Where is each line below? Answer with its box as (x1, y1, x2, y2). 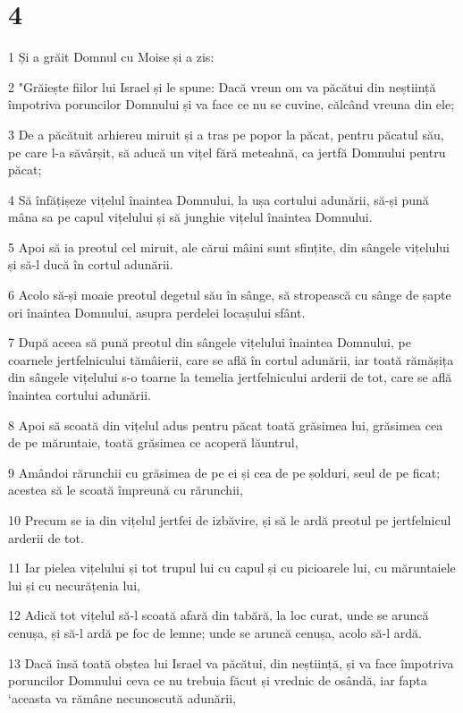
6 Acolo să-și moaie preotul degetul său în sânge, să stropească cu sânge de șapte (8, 285, 451, 304)
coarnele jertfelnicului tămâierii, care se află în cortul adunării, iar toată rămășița (8, 350, 454, 369)
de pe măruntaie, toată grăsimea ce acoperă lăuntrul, (8, 433, 299, 452)
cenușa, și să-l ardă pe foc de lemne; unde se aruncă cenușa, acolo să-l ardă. (8, 623, 422, 641)
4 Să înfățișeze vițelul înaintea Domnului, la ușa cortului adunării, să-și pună (8, 190, 429, 208)
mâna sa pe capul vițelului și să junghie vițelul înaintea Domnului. (8, 208, 373, 226)
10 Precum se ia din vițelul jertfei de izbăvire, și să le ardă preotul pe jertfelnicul (8, 511, 451, 529)
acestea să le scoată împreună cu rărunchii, (8, 480, 243, 499)
